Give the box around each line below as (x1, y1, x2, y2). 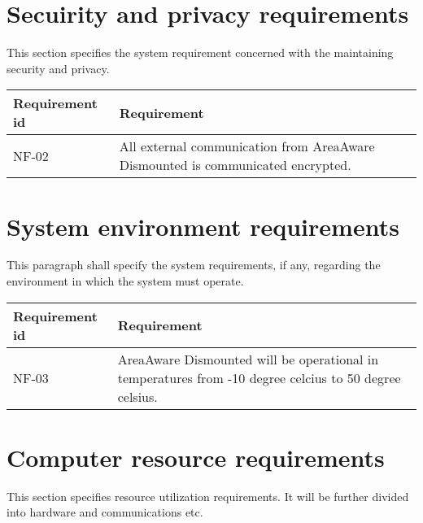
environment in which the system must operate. (7, 272, 244, 290)
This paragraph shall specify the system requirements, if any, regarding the (7, 256, 381, 273)
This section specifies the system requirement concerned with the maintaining (7, 44, 394, 61)
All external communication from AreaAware (119, 137, 375, 156)
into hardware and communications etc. (7, 503, 203, 521)
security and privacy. (7, 59, 110, 76)
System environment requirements (7, 209, 399, 242)
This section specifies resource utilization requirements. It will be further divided (7, 487, 409, 504)
